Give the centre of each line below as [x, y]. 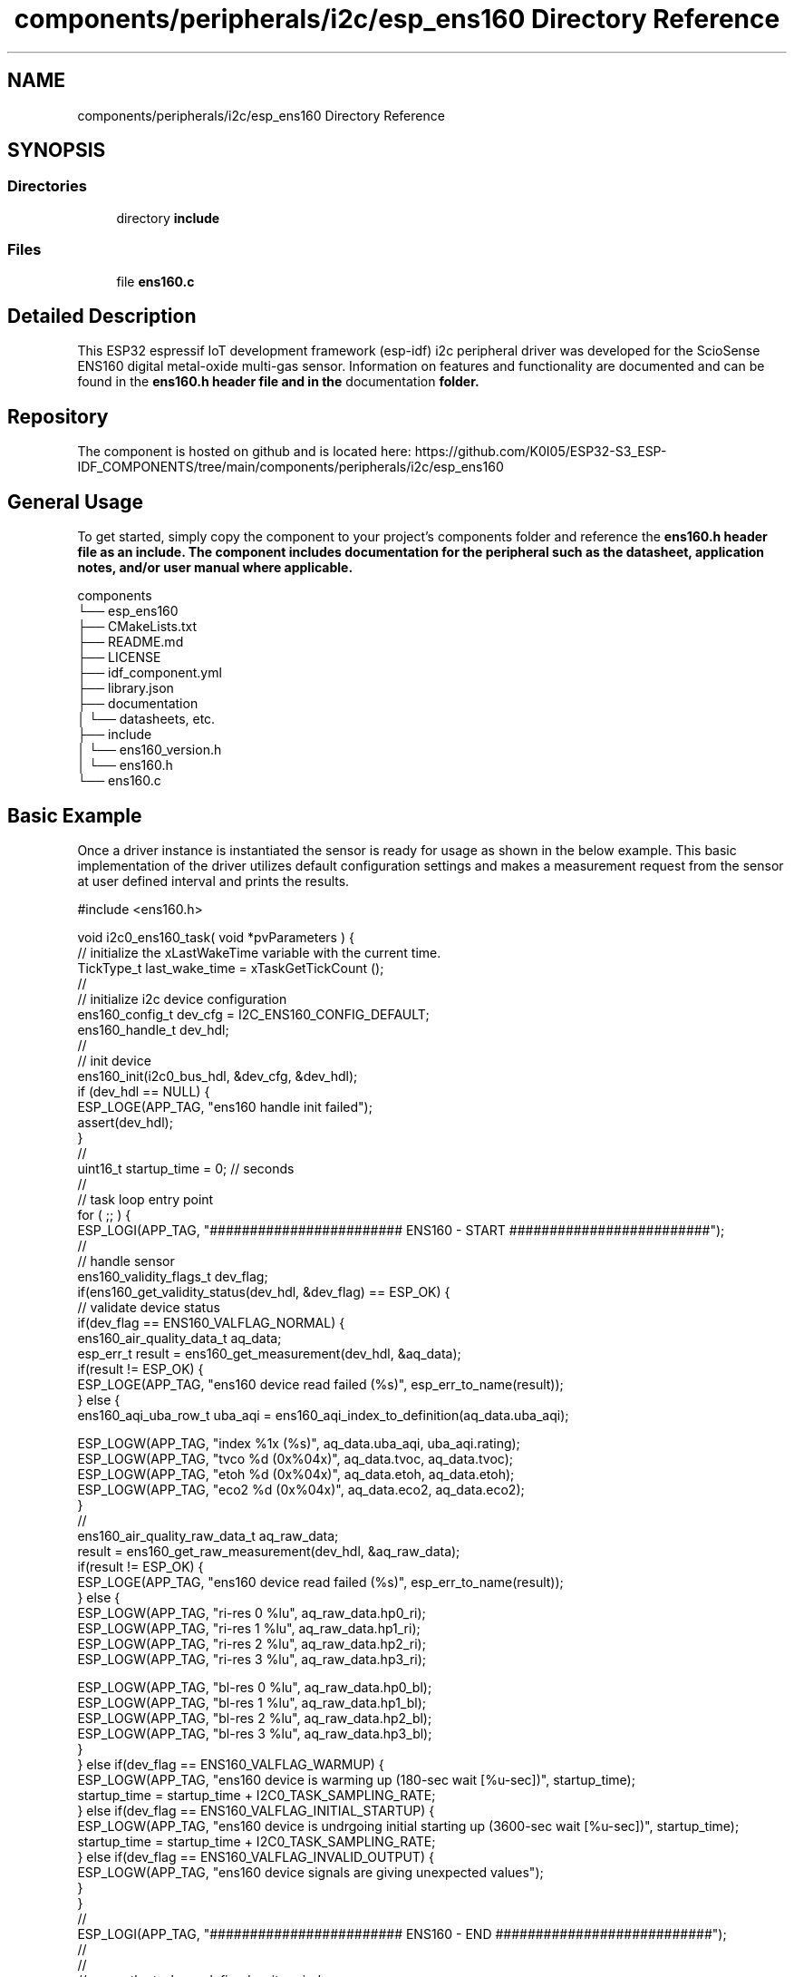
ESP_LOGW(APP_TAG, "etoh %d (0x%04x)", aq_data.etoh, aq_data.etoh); [296, 1474]
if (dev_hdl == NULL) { [144, 1091]
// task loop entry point [145, 1199]
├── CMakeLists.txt [137, 627]
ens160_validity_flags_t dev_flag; [173, 1276]
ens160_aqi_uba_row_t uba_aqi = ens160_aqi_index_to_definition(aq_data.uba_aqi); [323, 1415]
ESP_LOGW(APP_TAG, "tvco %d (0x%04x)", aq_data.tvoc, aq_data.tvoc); [295, 1458]
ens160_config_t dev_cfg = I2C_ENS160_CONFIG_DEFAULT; [253, 1014]
